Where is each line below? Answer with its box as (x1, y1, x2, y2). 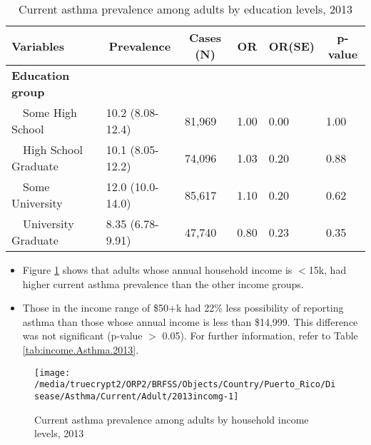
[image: (34, 367, 71, 378)
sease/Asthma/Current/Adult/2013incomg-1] (34, 391, 239, 401)
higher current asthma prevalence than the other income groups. (22, 276, 304, 291)
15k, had (308, 262, 347, 277)
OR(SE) (268, 37, 315, 54)
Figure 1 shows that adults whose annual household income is (22, 262, 293, 277)
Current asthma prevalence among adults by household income (34, 411, 309, 426)
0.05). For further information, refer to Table (162, 328, 358, 343)
